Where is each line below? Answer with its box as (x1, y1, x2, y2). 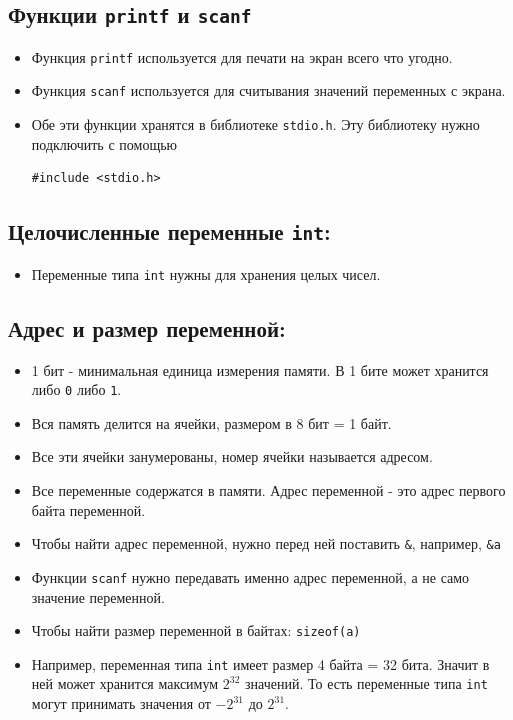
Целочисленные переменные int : (8, 216, 331, 247)
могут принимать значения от (31, 693, 211, 714)
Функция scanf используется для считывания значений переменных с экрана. (31, 80, 506, 101)
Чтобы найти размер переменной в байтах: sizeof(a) (31, 620, 361, 641)
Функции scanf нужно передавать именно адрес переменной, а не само (31, 566, 470, 587)
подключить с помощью (31, 133, 178, 154)
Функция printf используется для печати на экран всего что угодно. (31, 46, 453, 67)
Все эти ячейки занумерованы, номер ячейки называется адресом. (31, 446, 433, 467)
